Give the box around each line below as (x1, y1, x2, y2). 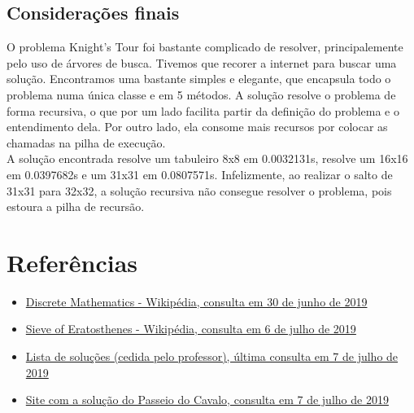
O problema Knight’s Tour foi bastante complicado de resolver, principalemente (7, 38, 403, 55)
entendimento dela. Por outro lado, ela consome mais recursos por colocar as (7, 118, 388, 135)
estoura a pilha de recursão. (7, 198, 145, 215)
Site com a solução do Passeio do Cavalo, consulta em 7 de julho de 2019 (25, 391, 389, 408)
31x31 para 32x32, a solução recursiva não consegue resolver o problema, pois (7, 182, 392, 199)
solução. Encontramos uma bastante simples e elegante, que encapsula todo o (7, 70, 391, 87)
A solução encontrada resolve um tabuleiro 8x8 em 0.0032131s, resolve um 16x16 (7, 150, 408, 167)
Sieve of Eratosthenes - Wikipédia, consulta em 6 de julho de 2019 (25, 320, 356, 337)
